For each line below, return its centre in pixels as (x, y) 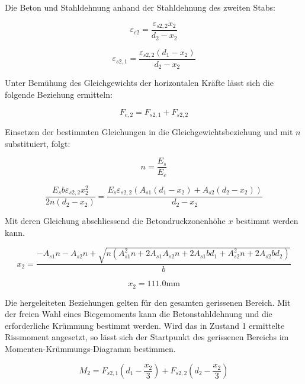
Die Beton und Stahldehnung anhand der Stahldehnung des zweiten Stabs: (140, 7)
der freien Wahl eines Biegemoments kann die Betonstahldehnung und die (139, 314)
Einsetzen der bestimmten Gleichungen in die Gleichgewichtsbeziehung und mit (149, 132)
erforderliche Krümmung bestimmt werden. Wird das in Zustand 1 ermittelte (145, 325)
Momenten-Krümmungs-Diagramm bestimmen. (90, 348)
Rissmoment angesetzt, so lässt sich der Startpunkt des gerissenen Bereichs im (147, 337)
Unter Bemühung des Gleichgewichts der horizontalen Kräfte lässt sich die (139, 83)
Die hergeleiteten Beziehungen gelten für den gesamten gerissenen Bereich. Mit (148, 302)
